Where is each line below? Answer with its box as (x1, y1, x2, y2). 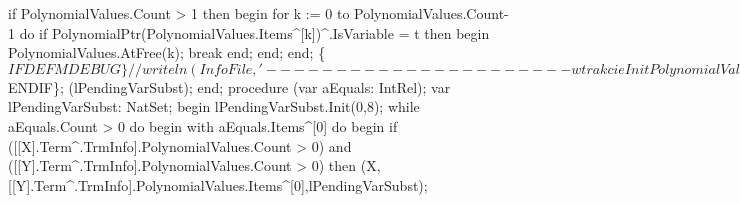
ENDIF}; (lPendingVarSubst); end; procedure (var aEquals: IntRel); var (8, 76, 451, 97)
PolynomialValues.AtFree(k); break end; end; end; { (8, 42, 326, 63)
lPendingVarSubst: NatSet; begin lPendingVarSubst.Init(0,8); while (8, 96, 420, 117)
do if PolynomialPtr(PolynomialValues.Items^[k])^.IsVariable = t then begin (19, 22, 490, 43)
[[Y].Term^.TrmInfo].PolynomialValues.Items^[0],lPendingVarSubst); (8, 174, 428, 195)
